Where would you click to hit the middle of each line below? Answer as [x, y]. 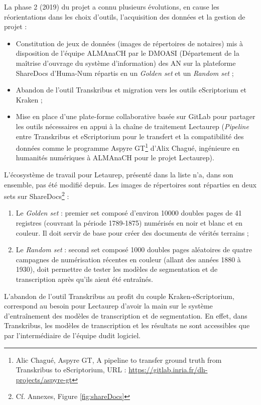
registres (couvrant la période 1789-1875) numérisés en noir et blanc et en [129, 223]
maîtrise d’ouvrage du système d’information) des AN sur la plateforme [126, 63]
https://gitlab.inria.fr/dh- [168, 370]
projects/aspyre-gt [44, 379]
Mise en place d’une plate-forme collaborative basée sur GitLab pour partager [136, 116]
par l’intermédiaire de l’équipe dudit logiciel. [72, 335]
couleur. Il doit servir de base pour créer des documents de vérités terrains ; [132, 232]
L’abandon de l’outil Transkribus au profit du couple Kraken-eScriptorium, [119, 296]
